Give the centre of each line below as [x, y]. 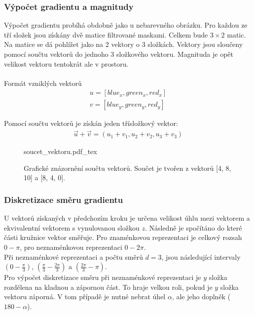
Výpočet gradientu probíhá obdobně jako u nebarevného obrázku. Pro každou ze [126, 25]
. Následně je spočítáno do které [193, 227]
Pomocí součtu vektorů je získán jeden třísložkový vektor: [91, 123]
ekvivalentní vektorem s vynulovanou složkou [72, 227]
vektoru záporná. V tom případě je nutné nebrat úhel [85, 296]
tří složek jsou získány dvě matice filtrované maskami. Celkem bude [106, 34]
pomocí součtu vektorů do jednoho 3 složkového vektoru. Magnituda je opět [119, 54]
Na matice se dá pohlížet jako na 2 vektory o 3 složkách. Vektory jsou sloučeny [124, 44]
